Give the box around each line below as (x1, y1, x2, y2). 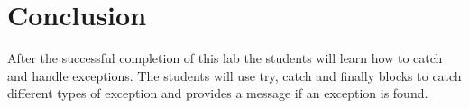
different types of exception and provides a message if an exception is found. (7, 84, 428, 103)
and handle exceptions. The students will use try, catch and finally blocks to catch (7, 66, 462, 85)
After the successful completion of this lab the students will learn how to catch (7, 49, 443, 67)
